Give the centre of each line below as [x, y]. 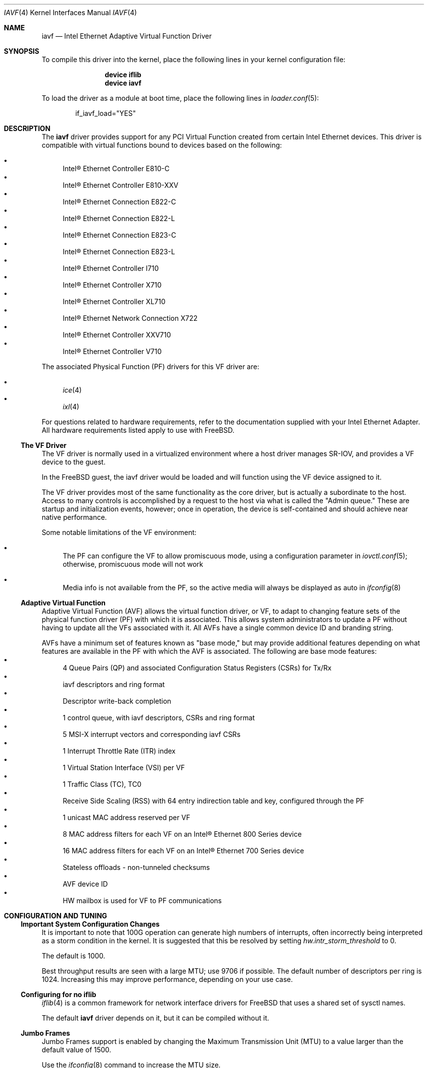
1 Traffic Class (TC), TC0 [102, 784]
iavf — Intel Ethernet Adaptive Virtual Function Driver [127, 36]
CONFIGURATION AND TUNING [56, 916]
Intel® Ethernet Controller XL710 [114, 301]
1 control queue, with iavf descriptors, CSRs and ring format [159, 718]
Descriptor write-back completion [117, 701]
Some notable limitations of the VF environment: [119, 532]
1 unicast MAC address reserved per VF [127, 817]
